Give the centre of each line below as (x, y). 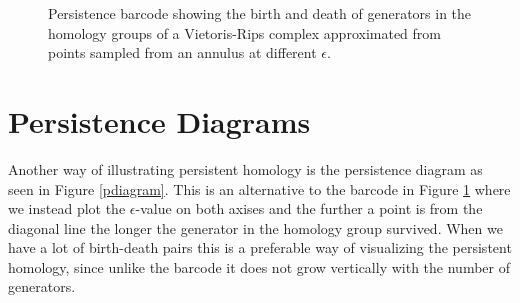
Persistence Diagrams (159, 120)
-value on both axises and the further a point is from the (309, 208)
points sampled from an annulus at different (182, 52)
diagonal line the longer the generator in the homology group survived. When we (255, 227)
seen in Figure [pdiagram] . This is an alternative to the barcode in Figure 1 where (259, 188)
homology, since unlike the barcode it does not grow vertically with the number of (259, 266)
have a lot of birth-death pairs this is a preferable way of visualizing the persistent (260, 247)
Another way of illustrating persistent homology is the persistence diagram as (245, 168)
